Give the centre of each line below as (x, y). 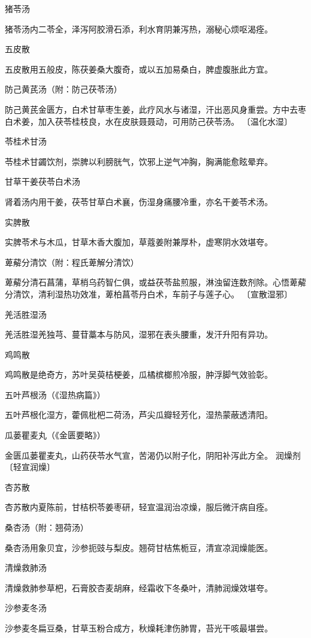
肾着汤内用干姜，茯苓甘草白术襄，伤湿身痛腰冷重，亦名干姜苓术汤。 (139, 201)
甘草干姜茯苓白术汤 (42, 181)
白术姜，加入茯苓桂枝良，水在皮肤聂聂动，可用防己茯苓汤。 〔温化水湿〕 (149, 121)
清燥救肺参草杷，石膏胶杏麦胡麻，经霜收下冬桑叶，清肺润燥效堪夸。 (139, 587)
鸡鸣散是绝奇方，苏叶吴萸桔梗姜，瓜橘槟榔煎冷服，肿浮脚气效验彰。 (139, 374)
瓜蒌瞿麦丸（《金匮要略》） (55, 435)
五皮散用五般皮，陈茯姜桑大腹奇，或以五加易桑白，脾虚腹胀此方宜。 (139, 69)
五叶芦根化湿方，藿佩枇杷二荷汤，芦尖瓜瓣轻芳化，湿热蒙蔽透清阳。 (139, 415)
